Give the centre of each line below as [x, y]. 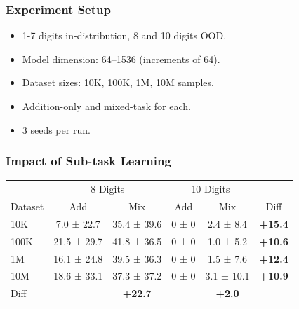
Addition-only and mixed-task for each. [106, 106]
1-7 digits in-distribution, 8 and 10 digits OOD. [124, 35]
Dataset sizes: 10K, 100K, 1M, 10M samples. [118, 82]
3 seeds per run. [56, 129]
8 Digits [108, 189]
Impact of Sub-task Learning [88, 161]
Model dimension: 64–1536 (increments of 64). [121, 59]
